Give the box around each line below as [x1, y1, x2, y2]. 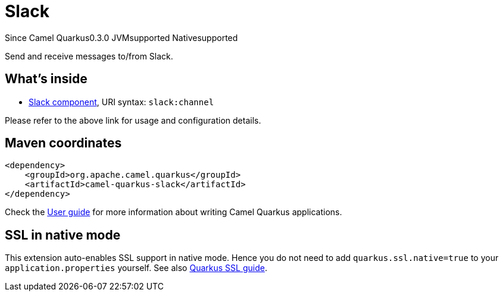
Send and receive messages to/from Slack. [5, 51, 173, 61]
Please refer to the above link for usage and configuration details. [5, 115, 261, 125]
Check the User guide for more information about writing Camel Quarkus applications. [5, 207, 342, 218]
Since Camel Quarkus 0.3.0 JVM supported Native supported [5, 32, 238, 43]
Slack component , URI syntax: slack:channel [29, 96, 214, 107]
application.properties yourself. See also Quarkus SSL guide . [5, 263, 267, 273]
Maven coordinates [5, 136, 122, 151]
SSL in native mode [5, 227, 121, 243]
